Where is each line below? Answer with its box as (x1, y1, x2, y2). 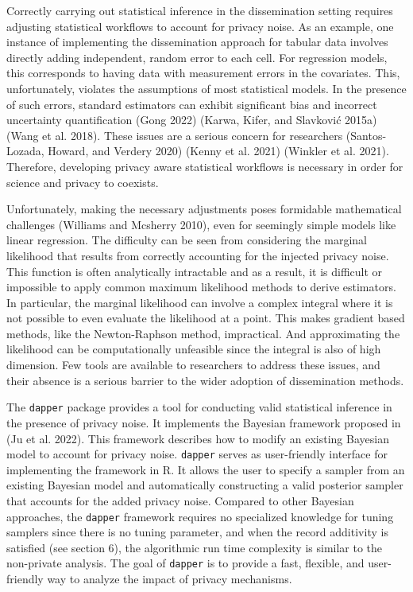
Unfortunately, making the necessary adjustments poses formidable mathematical (6, 201, 402, 217)
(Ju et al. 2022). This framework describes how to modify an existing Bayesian (6, 430, 389, 446)
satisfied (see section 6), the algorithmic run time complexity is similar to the (6, 539, 383, 555)
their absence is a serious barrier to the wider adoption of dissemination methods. (6, 372, 404, 388)
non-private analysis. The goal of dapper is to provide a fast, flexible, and (6, 555, 365, 571)
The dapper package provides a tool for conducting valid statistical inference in (6, 399, 392, 415)
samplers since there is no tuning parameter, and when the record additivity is (6, 524, 388, 540)
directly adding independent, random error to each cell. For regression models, (6, 49, 388, 65)
